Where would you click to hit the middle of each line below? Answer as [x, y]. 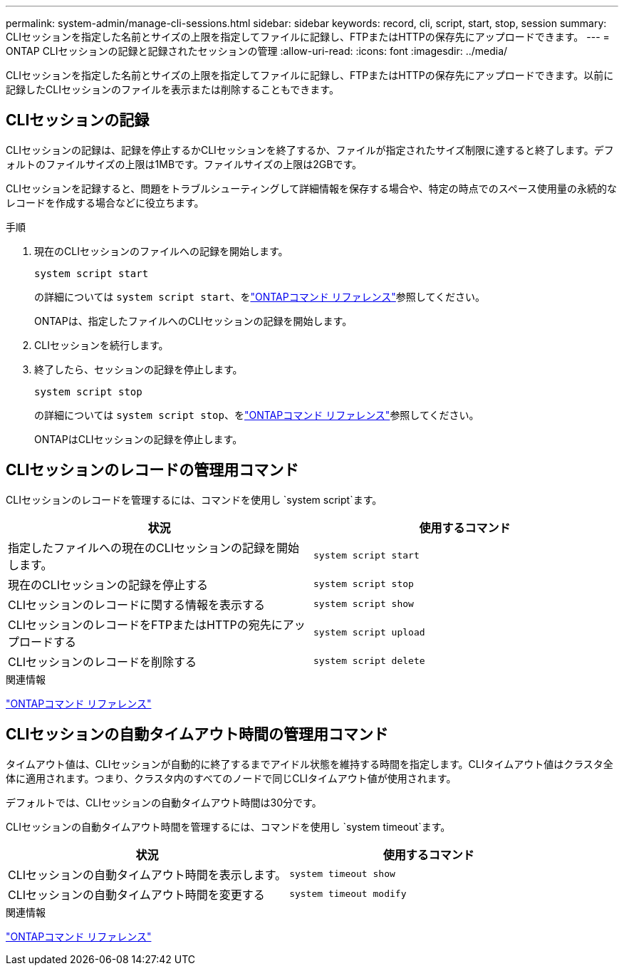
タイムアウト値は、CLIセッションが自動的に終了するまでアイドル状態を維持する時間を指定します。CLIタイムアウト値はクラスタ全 [310, 764]
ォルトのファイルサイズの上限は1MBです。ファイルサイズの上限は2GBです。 [184, 164]
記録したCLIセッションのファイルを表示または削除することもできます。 [172, 89]
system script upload [369, 633]
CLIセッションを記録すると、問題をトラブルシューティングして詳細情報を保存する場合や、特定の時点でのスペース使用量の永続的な [311, 188]
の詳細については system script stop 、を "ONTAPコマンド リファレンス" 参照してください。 [257, 415]
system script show [364, 604]
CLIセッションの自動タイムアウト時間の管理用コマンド [197, 734]
